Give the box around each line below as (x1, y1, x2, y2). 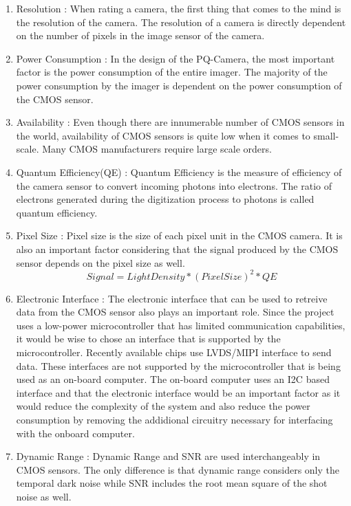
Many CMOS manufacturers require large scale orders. (42, 142, 272, 156)
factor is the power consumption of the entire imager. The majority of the (16, 65, 328, 79)
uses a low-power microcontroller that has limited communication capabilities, (16, 318, 345, 332)
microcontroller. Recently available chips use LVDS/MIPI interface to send (16, 344, 332, 359)
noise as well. (16, 489, 72, 503)
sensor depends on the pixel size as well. (16, 255, 185, 269)
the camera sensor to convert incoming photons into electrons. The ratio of (16, 178, 332, 192)
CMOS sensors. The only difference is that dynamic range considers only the (16, 462, 340, 476)
